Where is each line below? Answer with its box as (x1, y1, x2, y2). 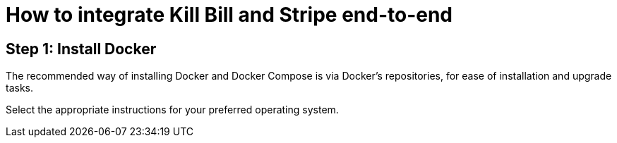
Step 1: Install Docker (6, 39, 157, 58)
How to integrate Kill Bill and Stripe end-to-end (6, 3, 453, 27)
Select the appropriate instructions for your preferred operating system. (6, 104, 339, 116)
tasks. (6, 82, 34, 94)
